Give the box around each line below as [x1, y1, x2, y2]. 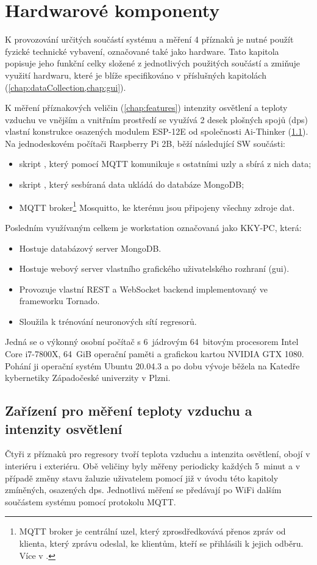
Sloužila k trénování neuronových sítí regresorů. [19, 314, 197, 327]
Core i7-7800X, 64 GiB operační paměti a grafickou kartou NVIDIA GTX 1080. [5, 347, 304, 360]
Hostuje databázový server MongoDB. [19, 241, 162, 254]
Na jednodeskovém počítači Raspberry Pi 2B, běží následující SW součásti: [5, 137, 285, 149]
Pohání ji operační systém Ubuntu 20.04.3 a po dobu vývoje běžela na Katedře [5, 359, 300, 372]
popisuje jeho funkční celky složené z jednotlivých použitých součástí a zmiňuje [5, 57, 301, 69]
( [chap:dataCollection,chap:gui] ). [5, 80, 126, 93]
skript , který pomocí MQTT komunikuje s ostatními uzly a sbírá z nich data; [19, 157, 312, 170]
